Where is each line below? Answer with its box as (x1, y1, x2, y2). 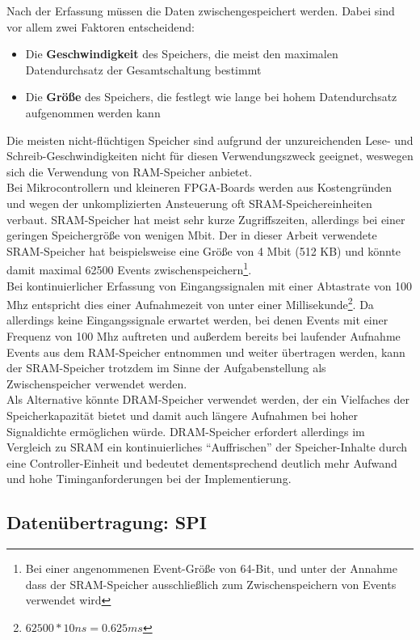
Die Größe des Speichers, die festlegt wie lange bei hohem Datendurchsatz (25, 88, 397, 105)
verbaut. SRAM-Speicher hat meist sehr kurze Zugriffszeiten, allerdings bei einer (6, 210, 405, 227)
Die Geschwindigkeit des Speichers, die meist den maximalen (25, 45, 338, 62)
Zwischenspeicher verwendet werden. (6, 375, 187, 392)
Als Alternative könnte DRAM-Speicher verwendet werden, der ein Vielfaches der (6, 391, 409, 408)
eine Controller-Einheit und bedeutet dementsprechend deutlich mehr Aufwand (6, 454, 397, 471)
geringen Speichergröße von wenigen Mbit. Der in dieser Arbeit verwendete (6, 227, 377, 244)
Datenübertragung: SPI (6, 510, 207, 535)
